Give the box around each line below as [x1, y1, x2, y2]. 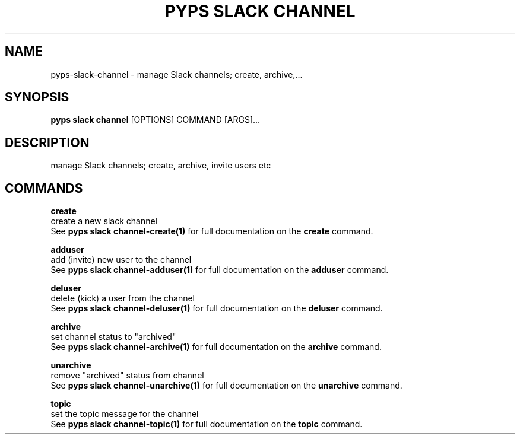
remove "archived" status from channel [50, 370, 204, 381]
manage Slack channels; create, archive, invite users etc [50, 160, 271, 171]
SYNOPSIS [5, 90, 69, 105]
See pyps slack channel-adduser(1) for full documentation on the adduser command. [50, 265, 389, 275]
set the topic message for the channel [50, 409, 199, 419]
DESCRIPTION [5, 135, 90, 150]
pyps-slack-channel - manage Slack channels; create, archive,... [50, 69, 303, 79]
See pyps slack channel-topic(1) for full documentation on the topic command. [50, 419, 363, 430]
